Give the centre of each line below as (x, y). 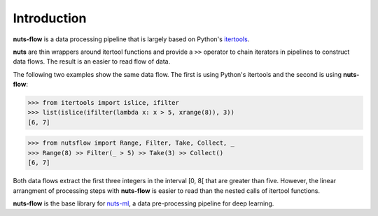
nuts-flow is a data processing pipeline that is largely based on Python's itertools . (131, 39)
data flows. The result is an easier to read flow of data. (92, 62)
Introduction (50, 18)
